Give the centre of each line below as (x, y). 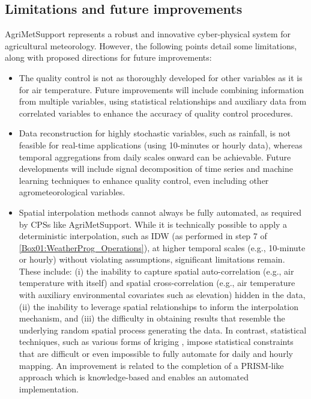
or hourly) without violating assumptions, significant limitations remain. (152, 259)
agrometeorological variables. (72, 192)
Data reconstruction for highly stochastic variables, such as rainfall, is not (155, 133)
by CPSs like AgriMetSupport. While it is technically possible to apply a (153, 224)
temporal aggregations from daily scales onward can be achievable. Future (155, 157)
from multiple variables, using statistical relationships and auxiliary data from (163, 101)
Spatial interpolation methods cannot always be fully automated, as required (160, 212)
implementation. (49, 388)
